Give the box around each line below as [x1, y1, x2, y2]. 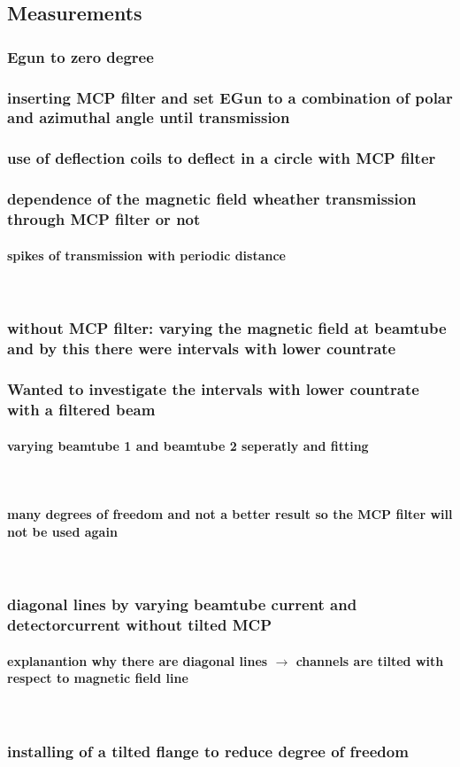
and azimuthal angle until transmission [7, 106, 290, 128]
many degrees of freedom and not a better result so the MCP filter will [7, 504, 453, 523]
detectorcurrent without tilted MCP [7, 614, 272, 636]
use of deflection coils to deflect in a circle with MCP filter [7, 147, 436, 169]
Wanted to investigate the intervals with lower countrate [7, 378, 419, 400]
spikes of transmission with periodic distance [7, 245, 286, 264]
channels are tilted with [295, 651, 444, 670]
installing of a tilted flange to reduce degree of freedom [7, 740, 409, 762]
